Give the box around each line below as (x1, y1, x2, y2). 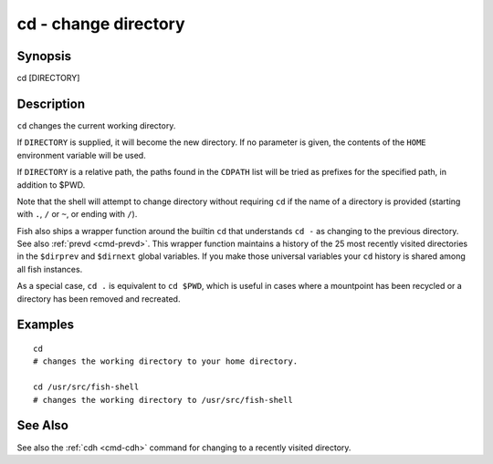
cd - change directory (16, 14, 186, 34)
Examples (16, 317, 75, 333)
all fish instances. (16, 263, 83, 274)
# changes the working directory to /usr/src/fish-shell (33, 395, 294, 405)
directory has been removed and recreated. (16, 293, 181, 304)
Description (16, 96, 86, 111)
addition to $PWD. (16, 179, 86, 191)
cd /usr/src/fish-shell (33, 382, 140, 392)
